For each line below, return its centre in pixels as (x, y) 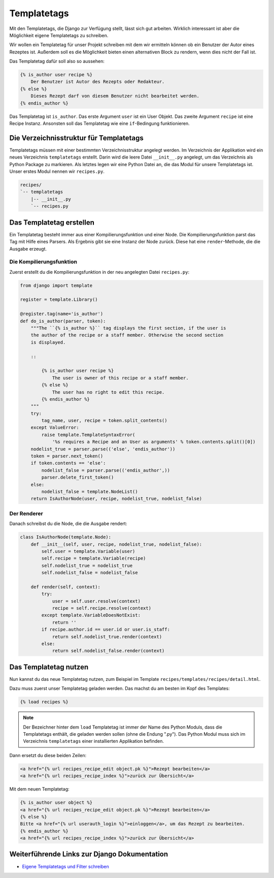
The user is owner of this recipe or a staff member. (120, 378)
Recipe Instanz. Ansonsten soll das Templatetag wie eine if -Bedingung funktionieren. (99, 123)
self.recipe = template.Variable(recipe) (94, 558)
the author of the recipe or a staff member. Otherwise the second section (127, 335)
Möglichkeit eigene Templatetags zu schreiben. (59, 35)
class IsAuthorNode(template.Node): (66, 537)
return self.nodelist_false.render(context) (108, 651)
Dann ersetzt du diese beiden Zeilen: (48, 755)
